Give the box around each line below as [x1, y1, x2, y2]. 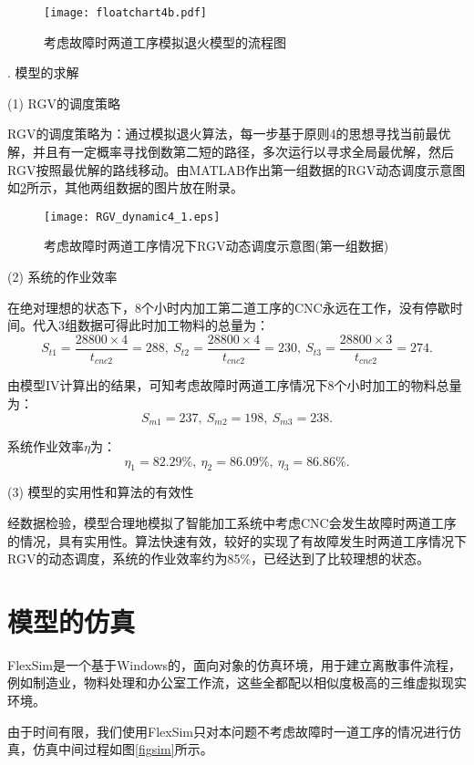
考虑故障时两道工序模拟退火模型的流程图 [44, 32, 286, 51]
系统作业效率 [7, 437, 84, 455]
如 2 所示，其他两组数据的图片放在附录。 [7, 178, 243, 197]
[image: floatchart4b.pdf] [44, 6, 207, 19]
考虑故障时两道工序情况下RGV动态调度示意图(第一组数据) [44, 236, 389, 255]
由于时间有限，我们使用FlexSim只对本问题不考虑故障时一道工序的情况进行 [7, 721, 448, 740]
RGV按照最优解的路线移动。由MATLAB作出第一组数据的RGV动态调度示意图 [7, 160, 466, 179]
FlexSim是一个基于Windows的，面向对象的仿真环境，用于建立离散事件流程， [7, 655, 462, 674]
